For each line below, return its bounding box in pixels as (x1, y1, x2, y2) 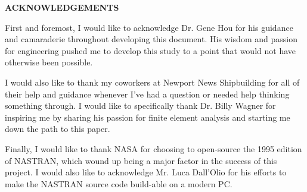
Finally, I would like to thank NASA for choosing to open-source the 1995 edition (5, 142, 302, 155)
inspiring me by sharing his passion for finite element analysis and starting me (5, 111, 290, 123)
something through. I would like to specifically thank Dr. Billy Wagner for (5, 99, 276, 112)
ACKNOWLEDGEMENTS (5, 1, 119, 13)
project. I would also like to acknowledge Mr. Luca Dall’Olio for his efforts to (5, 166, 287, 178)
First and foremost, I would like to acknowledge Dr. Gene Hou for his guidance (5, 21, 293, 33)
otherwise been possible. (5, 56, 93, 68)
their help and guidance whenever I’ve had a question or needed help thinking (5, 87, 290, 100)
